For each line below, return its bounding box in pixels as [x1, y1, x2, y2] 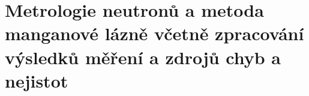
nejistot [5, 68, 68, 92]
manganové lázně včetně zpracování [5, 21, 304, 46]
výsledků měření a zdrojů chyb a [5, 44, 281, 69]
